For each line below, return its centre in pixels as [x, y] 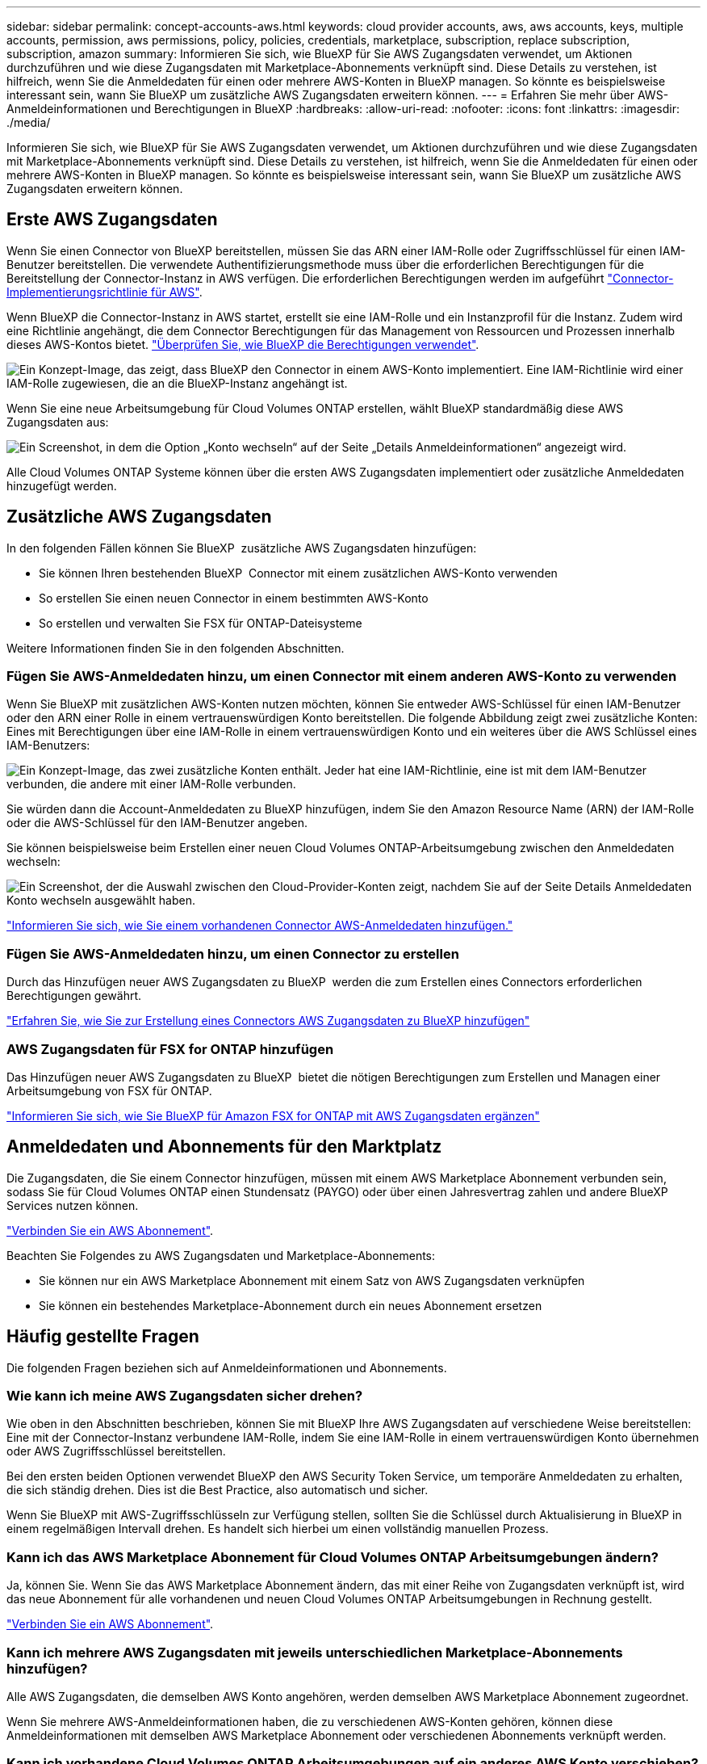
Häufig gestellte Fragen [103, 1337]
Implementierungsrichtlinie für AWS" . [105, 292]
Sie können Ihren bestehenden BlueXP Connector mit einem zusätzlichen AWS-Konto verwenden [298, 573]
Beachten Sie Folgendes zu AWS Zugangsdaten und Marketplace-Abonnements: [221, 1255]
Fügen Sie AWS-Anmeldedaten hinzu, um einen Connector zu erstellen [233, 953]
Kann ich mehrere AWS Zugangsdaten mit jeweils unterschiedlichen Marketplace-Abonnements [315, 1652]
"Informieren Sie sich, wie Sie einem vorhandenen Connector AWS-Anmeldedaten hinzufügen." [260, 926]
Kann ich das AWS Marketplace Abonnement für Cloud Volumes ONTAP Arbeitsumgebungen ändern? [333, 1557]
